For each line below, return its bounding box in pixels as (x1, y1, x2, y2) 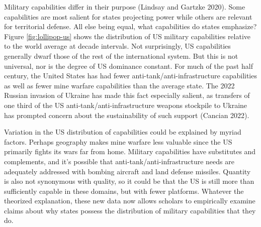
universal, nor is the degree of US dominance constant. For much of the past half (4, 60, 253, 71)
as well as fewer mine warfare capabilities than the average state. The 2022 (4, 80, 235, 90)
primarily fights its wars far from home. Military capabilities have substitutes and (4, 146, 256, 157)
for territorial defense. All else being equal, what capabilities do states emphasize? (4, 21, 257, 32)
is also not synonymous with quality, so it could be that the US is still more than (4, 176, 254, 186)
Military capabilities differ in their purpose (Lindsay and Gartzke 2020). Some (4, 2, 245, 12)
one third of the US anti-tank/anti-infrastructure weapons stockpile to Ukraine (4, 99, 247, 110)
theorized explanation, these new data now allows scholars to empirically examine (4, 195, 255, 206)
